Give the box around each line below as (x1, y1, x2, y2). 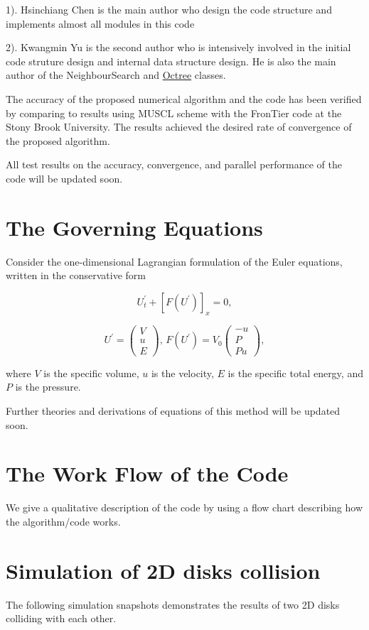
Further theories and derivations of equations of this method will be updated (6, 403, 341, 418)
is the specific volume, (43, 365, 139, 380)
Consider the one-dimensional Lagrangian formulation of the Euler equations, (6, 254, 343, 268)
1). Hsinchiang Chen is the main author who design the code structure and (6, 2, 332, 16)
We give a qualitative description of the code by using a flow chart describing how (6, 500, 363, 515)
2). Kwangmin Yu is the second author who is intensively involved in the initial (6, 40, 351, 55)
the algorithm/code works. (6, 514, 121, 528)
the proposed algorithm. (6, 133, 110, 148)
